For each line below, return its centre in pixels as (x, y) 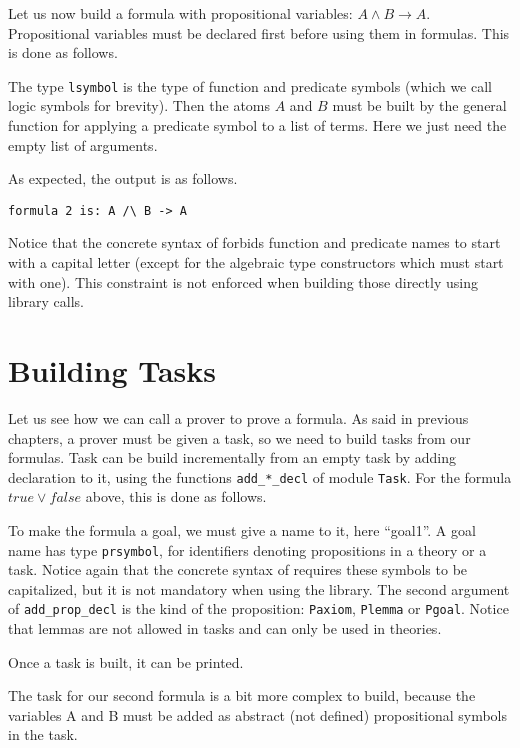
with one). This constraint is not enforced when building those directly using (243, 281)
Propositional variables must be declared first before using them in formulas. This (259, 32)
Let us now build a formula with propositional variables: (180, 13)
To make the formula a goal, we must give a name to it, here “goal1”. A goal (242, 530)
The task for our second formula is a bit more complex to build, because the (242, 695)
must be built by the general (419, 105)
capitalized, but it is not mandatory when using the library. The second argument (259, 588)
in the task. (43, 734)
